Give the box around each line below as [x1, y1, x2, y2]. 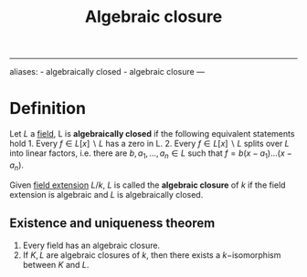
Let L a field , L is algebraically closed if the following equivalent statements [9, 128, 295, 139]
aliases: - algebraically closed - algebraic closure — [9, 67, 206, 77]
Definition [9, 98, 87, 119]
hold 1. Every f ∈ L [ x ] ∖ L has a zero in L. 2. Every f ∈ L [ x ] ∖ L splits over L [9, 138, 290, 149]
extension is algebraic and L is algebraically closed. [9, 189, 204, 200]
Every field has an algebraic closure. [22, 240, 161, 251]
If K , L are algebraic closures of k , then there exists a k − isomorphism [22, 249, 281, 261]
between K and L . [22, 259, 90, 270]
